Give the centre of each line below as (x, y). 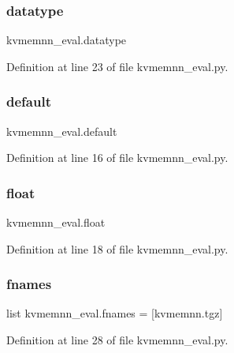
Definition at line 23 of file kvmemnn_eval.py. (117, 66)
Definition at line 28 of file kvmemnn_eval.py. (117, 340)
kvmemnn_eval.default (62, 131)
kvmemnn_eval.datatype (67, 40)
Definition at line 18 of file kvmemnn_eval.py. (117, 248)
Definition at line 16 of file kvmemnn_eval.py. (117, 158)
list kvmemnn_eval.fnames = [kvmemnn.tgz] (115, 313)
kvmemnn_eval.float (56, 222)
